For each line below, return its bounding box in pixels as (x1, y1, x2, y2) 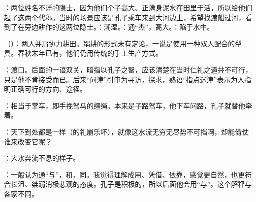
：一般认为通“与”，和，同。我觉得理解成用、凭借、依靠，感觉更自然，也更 (4, 169, 245, 179)
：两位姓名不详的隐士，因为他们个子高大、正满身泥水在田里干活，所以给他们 (4, 2, 252, 12)
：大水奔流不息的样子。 (4, 153, 80, 163)
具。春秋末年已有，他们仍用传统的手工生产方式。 (4, 48, 162, 58)
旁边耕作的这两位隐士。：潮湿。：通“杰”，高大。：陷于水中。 (24, 22, 214, 32)
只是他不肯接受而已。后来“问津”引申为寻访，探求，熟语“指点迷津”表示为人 (4, 74, 245, 84)
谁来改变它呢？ (4, 136, 52, 146)
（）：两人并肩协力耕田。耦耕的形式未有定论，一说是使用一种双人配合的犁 (4, 38, 242, 48)
